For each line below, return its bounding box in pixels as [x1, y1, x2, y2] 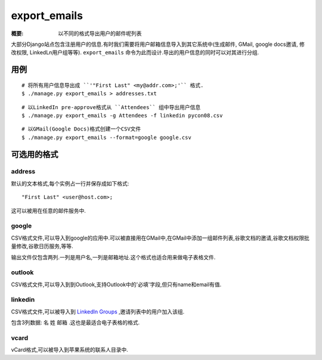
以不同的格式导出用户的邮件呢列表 [58, 30, 142, 37]
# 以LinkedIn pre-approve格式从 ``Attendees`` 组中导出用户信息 [21, 104, 201, 110]
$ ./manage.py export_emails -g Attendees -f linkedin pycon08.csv [21, 112, 223, 119]
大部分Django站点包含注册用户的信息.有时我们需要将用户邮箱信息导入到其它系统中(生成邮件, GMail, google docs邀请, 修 [11, 41, 305, 48]
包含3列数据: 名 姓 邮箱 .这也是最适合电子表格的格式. [11, 319, 140, 326]
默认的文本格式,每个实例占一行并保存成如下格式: [11, 179, 129, 187]
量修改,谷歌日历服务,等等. [11, 243, 74, 250]
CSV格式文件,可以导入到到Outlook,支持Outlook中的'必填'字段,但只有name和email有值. [11, 281, 222, 288]
